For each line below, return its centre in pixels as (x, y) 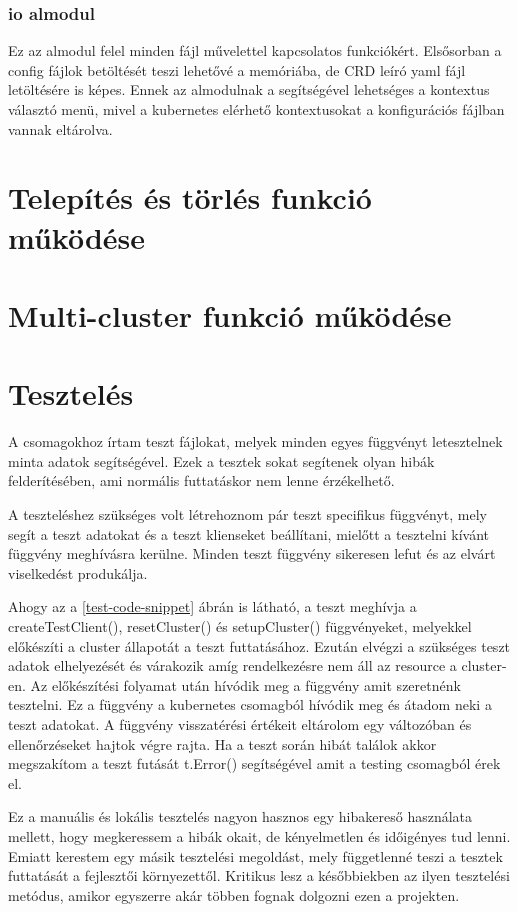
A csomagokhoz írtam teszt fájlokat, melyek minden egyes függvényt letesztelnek (255, 441)
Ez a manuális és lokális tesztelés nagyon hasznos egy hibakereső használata (240, 816)
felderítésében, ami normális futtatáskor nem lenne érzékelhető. (201, 480)
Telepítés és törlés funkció (190, 197)
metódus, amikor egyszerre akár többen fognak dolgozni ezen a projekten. (234, 894)
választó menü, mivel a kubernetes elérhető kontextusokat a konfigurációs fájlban (256, 109)
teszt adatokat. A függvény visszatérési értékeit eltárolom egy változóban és (240, 723)
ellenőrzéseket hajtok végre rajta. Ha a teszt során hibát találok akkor (222, 743)
